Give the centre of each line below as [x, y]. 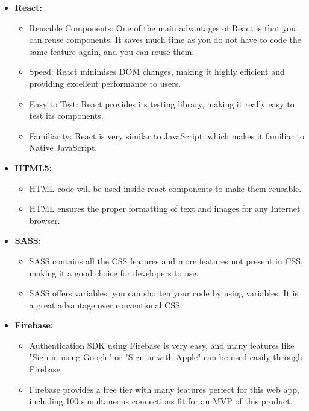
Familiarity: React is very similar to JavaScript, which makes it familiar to [167, 135]
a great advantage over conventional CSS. [106, 304]
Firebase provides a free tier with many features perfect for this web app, [164, 389]
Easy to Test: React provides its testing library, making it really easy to [162, 104]
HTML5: [33, 167]
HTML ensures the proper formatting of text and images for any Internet [165, 209]
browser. [45, 220]
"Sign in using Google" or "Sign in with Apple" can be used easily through [166, 357]
